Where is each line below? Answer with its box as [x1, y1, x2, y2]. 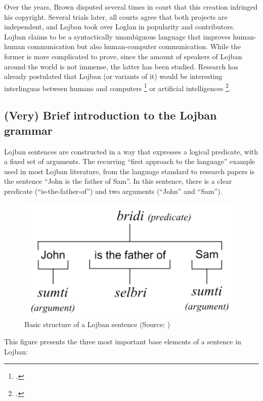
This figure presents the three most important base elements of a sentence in [4, 336, 241, 347]
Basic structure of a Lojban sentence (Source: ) [24, 319, 170, 330]
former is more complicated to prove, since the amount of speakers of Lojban [4, 51, 242, 61]
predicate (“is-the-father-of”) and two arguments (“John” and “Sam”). [4, 185, 223, 196]
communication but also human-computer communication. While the [27, 41, 241, 52]
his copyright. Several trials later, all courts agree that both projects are [4, 11, 228, 22]
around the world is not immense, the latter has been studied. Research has [4, 61, 239, 71]
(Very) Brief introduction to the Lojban [4, 107, 217, 123]
